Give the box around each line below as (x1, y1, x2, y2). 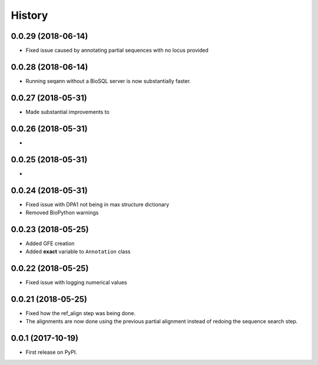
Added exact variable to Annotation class (25, 248, 131, 255)
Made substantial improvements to (25, 108, 110, 115)
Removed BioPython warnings (25, 209, 99, 216)
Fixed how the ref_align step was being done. (25, 310, 135, 317)
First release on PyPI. (25, 349, 78, 356)
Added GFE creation (25, 240, 75, 247)
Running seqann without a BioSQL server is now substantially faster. (25, 77, 191, 85)
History (11, 9, 48, 22)
